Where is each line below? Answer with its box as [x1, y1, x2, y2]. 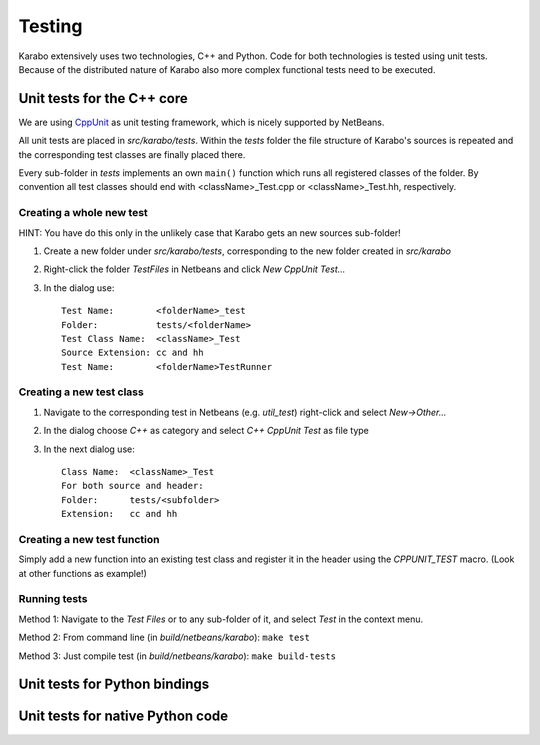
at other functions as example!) [18, 567, 147, 579]
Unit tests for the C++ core [18, 90, 189, 107]
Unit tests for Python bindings [18, 676, 210, 693]
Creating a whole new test [18, 206, 149, 220]
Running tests [18, 592, 88, 606]
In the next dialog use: [43, 443, 135, 455]
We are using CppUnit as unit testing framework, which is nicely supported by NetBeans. [18, 116, 385, 128]
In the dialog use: [43, 281, 115, 294]
